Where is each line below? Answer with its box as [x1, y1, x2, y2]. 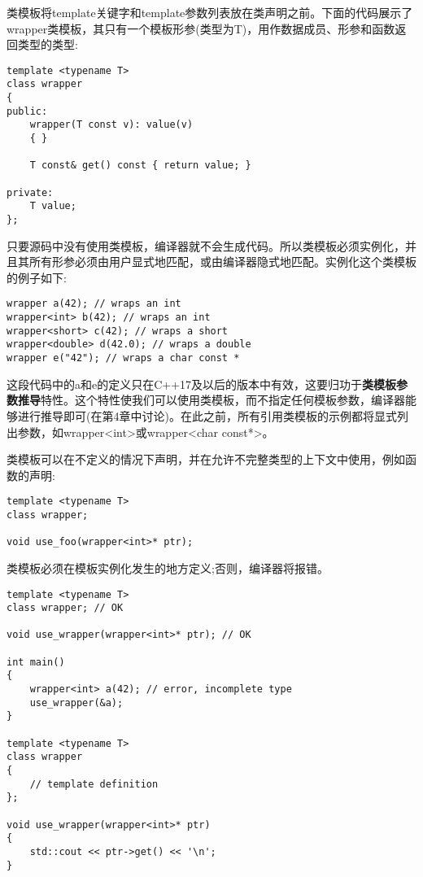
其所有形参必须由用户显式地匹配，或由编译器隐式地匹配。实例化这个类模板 [17, 253, 416, 270]
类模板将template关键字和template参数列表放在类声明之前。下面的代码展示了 [7, 4, 413, 20]
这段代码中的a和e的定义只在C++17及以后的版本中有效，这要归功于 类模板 [7, 375, 397, 392]
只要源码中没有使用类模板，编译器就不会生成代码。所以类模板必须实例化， [7, 237, 405, 254]
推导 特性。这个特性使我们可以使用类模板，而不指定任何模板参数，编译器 [17, 391, 405, 408]
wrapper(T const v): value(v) [29, 119, 194, 131]
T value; [29, 200, 76, 212]
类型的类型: [17, 36, 78, 53]
